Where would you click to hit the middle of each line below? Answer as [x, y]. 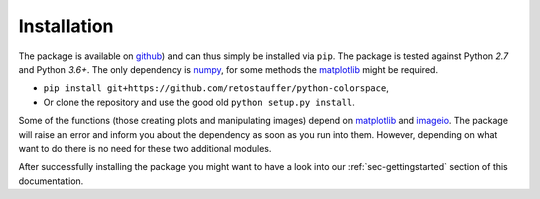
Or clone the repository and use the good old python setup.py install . [199, 102]
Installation [66, 26]
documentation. [51, 181]
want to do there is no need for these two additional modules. [145, 148]
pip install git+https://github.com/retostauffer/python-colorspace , [216, 88]
